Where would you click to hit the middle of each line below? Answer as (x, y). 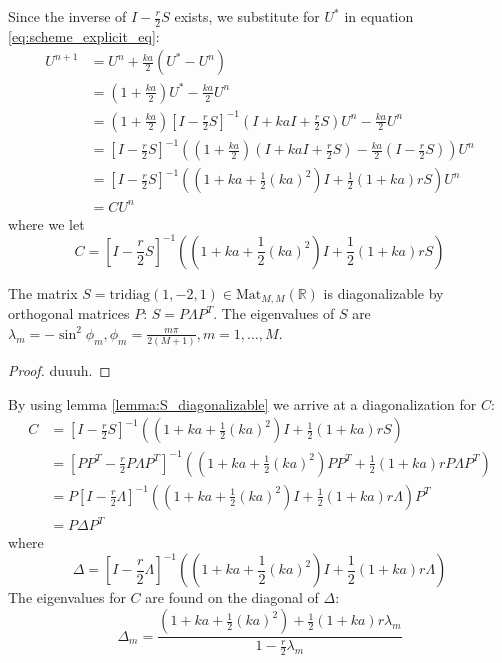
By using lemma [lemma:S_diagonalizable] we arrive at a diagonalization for (242, 403)
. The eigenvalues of (274, 313)
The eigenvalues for (67, 597)
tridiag (130, 294)
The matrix (43, 292)
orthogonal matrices (69, 313)
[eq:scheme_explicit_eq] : (84, 35)
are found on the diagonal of (232, 597)
